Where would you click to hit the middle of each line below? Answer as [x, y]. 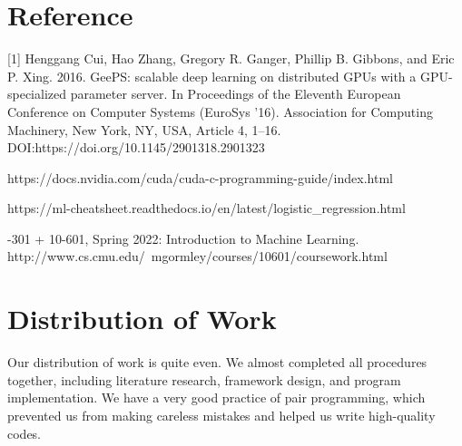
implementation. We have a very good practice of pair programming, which [216, 398]
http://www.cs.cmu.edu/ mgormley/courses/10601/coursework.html [197, 256]
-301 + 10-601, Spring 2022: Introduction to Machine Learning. [183, 238]
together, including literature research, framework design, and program [204, 379]
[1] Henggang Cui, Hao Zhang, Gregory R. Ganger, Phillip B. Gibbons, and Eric [231, 58]
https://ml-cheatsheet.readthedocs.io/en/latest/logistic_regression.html [206, 208]
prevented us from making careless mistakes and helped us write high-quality [221, 415]
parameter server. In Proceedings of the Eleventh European [236, 94]
